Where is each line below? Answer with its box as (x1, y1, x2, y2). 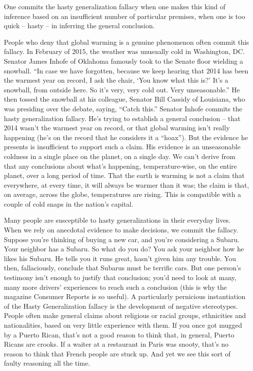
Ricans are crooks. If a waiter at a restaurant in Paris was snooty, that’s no (4, 339, 229, 349)
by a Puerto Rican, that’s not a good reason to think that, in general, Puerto (4, 329, 235, 339)
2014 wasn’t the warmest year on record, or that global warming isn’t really (4, 123, 230, 133)
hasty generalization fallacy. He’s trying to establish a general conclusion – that (4, 113, 241, 123)
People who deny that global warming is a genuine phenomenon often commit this (4, 36, 249, 47)
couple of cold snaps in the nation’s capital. (4, 198, 133, 209)
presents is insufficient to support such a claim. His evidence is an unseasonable (4, 141, 241, 152)
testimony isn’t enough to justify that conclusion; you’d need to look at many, (4, 272, 236, 283)
